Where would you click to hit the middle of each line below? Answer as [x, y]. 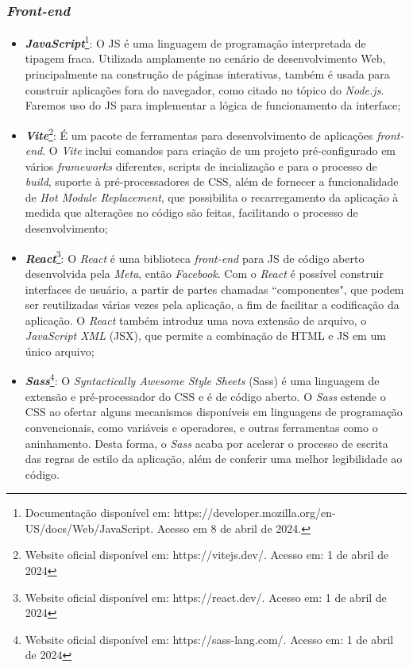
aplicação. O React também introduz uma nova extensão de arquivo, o [196, 320]
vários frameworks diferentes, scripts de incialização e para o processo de [201, 166]
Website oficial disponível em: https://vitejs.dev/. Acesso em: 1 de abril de [207, 555]
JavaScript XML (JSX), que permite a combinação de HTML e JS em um [205, 335]
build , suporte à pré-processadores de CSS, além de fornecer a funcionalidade [212, 181]
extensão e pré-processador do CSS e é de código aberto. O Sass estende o [205, 396]
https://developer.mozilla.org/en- [255, 513]
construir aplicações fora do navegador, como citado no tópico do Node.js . [205, 89]
